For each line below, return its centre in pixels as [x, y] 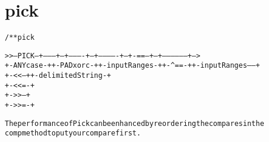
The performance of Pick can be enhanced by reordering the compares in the [134, 123]
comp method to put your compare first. [73, 133]
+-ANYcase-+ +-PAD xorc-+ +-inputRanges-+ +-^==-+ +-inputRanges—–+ [132, 66]
